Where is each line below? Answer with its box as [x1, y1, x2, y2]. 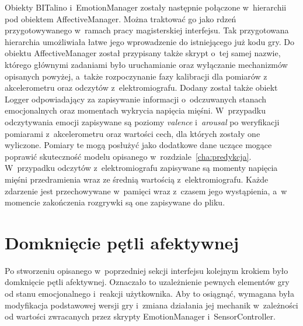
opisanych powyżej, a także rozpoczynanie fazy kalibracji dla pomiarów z [5, 70, 267, 82]
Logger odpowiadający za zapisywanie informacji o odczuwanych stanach [5, 92, 267, 105]
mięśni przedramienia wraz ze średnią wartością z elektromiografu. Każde [5, 173, 269, 185]
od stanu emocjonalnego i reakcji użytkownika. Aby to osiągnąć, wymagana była [5, 287, 295, 299]
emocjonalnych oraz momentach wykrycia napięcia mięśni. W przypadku [5, 104, 266, 116]
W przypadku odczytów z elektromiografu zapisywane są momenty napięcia [5, 162, 278, 174]
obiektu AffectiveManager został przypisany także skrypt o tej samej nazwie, [5, 47, 281, 59]
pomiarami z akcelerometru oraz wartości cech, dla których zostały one [5, 127, 260, 139]
